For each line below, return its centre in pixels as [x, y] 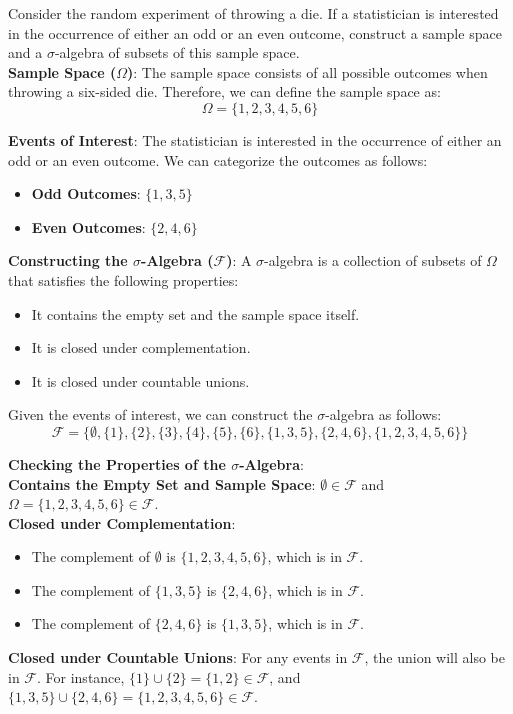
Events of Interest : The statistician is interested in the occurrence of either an [255, 139]
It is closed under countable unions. [140, 380]
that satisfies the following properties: [123, 279]
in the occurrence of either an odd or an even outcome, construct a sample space [255, 32]
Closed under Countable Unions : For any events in [178, 657]
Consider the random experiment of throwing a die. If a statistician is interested [253, 13]
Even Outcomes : [88, 226]
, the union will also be [434, 657]
